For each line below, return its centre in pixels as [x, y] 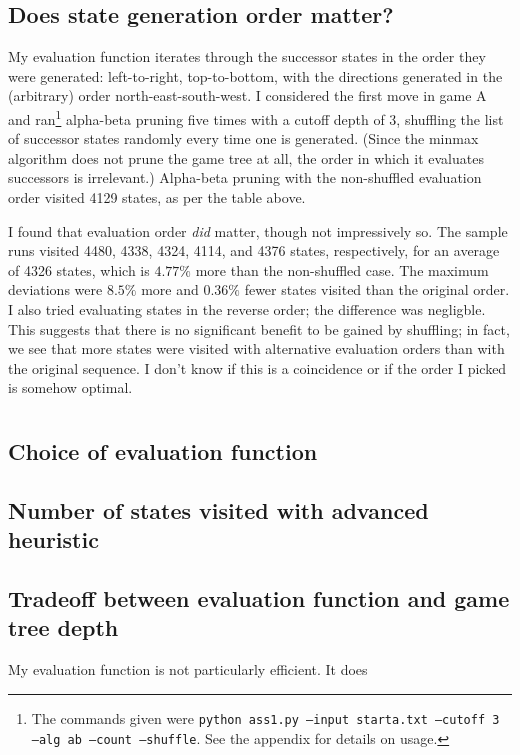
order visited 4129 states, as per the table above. [157, 197]
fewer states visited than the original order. [377, 289]
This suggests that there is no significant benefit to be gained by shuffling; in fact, [259, 328]
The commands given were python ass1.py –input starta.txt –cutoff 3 [265, 717]
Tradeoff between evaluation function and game [259, 598]
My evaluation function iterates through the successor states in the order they [247, 56]
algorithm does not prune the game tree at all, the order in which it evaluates [246, 157]
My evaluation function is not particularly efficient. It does [188, 669]
